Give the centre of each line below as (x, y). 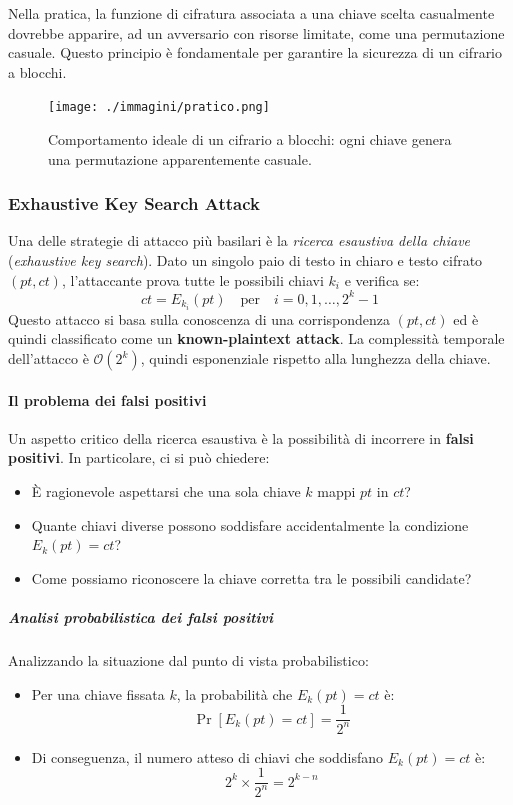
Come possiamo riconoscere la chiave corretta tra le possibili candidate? (251, 577)
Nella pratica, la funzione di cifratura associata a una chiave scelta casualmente (251, 13)
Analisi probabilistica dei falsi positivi (140, 616)
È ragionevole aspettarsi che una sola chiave (166, 490)
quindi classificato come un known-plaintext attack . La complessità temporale (256, 338)
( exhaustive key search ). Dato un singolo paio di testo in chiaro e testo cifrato (245, 260)
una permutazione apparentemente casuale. (180, 158)
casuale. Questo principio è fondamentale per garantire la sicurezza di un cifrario (255, 52)
